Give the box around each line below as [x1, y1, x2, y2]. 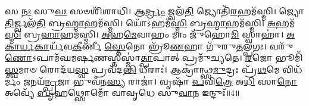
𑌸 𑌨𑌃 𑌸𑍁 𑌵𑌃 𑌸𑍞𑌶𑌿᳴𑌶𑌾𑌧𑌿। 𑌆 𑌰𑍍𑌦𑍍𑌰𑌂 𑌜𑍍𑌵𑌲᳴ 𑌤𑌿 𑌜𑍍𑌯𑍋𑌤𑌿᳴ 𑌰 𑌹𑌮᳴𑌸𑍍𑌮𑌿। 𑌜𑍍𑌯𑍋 [5, 5, 304, 17]
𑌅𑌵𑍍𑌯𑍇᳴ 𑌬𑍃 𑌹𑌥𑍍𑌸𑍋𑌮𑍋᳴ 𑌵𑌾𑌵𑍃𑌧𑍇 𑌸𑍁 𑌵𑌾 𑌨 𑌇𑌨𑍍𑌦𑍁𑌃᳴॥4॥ [5, 86, 240, 99]
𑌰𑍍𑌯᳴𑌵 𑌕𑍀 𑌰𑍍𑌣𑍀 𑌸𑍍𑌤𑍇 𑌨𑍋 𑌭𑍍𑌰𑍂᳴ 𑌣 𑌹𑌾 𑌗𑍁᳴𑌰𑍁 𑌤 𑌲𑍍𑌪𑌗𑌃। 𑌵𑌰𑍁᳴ [49, 39, 294, 52]
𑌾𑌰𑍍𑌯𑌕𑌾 [5, 39, 49, 52]
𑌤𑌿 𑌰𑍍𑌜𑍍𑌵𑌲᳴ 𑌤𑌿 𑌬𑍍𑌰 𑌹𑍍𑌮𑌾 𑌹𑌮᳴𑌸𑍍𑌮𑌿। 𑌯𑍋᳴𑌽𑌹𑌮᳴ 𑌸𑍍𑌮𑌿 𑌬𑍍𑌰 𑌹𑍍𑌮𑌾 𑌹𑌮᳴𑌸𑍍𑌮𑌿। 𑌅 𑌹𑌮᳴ [5, 16, 295, 29]
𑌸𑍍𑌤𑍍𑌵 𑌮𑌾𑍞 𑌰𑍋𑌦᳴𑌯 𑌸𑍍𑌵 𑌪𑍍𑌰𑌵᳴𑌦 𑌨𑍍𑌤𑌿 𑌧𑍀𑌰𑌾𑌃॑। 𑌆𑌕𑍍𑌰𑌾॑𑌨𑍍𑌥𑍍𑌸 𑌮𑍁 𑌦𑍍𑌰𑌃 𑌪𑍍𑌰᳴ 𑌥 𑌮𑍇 [5, 63, 280, 75]
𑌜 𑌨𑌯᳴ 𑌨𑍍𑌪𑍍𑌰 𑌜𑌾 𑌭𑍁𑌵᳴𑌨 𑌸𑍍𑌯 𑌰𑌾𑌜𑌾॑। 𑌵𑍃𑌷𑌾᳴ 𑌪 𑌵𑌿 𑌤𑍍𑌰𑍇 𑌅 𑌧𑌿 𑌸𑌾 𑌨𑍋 [23, 74, 298, 87]
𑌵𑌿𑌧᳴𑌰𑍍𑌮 [282, 63, 302, 75]
